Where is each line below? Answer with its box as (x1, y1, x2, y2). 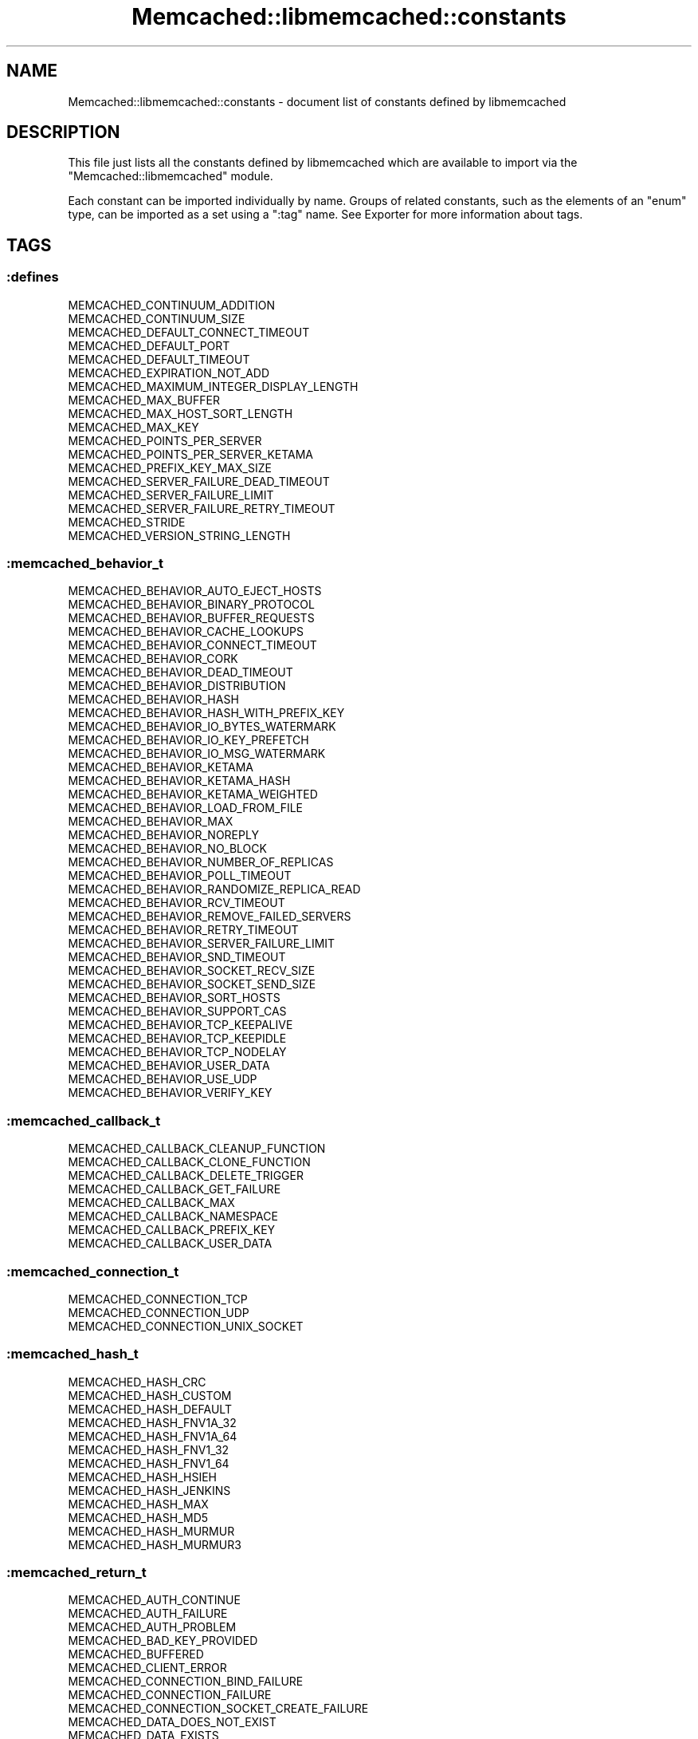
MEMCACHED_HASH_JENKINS (68, 1483, 231, 1497)
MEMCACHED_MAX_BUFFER (68, 392, 220, 407)
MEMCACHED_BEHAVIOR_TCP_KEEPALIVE (68, 1018, 293, 1032)
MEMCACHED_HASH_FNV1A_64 (68, 1429, 237, 1443)
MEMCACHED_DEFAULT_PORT (68, 338, 230, 353)
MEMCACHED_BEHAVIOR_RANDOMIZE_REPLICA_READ (68, 882, 361, 897)
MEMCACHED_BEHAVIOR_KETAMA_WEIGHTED (68, 787, 318, 802)
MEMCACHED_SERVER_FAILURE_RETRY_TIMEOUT (68, 501, 335, 515)
